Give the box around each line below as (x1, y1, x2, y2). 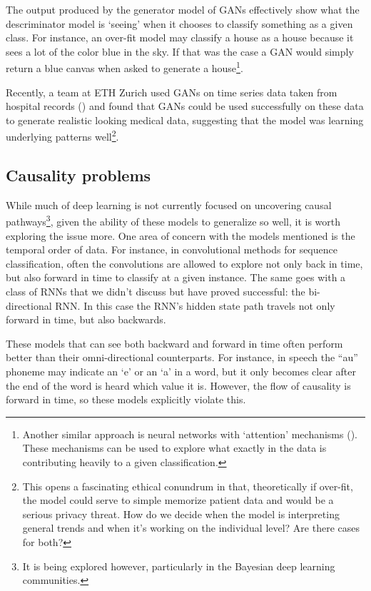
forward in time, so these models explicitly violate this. (6, 392, 246, 407)
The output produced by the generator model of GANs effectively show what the (6, 2, 360, 16)
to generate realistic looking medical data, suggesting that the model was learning (6, 112, 364, 127)
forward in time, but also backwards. (6, 312, 166, 327)
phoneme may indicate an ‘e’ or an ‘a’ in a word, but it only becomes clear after (6, 364, 356, 379)
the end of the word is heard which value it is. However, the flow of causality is (6, 378, 351, 393)
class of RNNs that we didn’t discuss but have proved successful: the (6, 284, 305, 299)
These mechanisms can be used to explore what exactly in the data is (22, 440, 327, 455)
